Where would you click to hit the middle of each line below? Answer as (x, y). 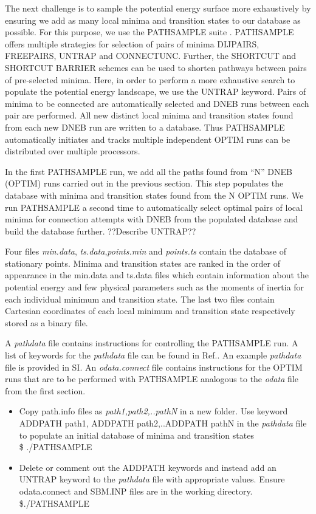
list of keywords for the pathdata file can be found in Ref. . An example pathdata (153, 355)
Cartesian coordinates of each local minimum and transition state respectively (150, 311)
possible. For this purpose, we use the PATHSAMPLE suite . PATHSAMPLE (149, 32)
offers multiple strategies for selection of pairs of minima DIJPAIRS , (132, 43)
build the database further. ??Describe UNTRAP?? (101, 231)
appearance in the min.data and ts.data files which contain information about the (157, 275)
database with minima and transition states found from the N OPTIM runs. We (154, 195)
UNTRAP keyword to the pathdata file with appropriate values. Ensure (152, 479)
